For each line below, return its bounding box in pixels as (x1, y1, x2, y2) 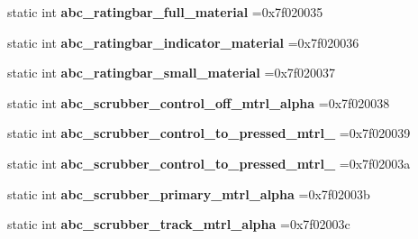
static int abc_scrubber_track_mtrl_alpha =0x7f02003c (7, 215, 350, 234)
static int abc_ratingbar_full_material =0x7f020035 (7, 3, 323, 21)
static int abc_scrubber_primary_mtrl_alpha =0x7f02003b (7, 184, 370, 203)
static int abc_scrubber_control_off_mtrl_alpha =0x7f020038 (7, 93, 390, 112)
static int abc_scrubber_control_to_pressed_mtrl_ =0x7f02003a (7, 153, 411, 172)
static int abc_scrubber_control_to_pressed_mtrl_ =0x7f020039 (7, 124, 411, 142)
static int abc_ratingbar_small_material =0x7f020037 (7, 63, 336, 82)
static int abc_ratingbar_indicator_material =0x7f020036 (7, 32, 359, 51)
